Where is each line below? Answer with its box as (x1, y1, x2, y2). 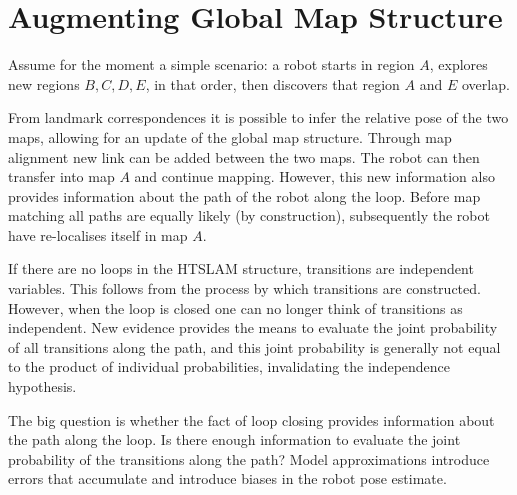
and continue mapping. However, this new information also (134, 166, 495, 187)
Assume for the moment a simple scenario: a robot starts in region (8, 54, 415, 75)
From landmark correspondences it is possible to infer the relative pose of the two (8, 107, 509, 128)
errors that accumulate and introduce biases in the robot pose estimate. (8, 468, 447, 489)
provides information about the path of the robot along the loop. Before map (8, 185, 481, 206)
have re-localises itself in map (8, 224, 188, 245)
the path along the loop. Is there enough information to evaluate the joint (8, 429, 461, 450)
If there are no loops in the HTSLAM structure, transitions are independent (8, 258, 474, 279)
